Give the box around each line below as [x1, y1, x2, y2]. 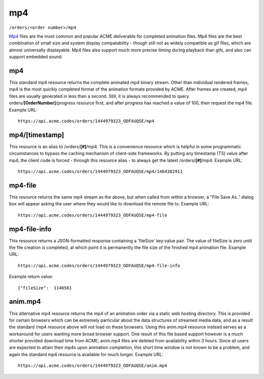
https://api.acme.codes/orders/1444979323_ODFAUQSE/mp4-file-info [18, 263, 180, 268]
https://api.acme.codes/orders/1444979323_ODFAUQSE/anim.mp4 [18, 363, 167, 369]
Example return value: [9, 274, 53, 280]
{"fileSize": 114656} [18, 285, 72, 290]
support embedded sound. [9, 54, 63, 60]
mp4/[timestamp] [9, 131, 65, 139]
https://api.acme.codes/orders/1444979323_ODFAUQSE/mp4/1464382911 [18, 169, 183, 175]
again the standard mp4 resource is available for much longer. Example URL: [9, 351, 163, 357]
